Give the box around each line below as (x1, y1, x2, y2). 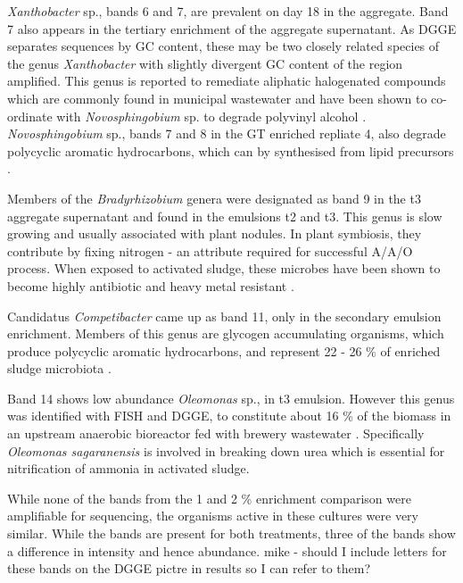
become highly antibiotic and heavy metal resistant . (7, 276, 294, 295)
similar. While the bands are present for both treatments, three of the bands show (7, 524, 456, 543)
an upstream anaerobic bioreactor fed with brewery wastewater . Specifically (7, 424, 425, 443)
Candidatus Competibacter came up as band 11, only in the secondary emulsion (7, 306, 442, 325)
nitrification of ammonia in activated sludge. (7, 459, 250, 478)
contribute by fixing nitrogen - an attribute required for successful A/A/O (7, 241, 413, 260)
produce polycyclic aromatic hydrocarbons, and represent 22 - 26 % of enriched (7, 341, 441, 360)
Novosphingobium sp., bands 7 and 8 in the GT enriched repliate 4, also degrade (7, 124, 446, 143)
